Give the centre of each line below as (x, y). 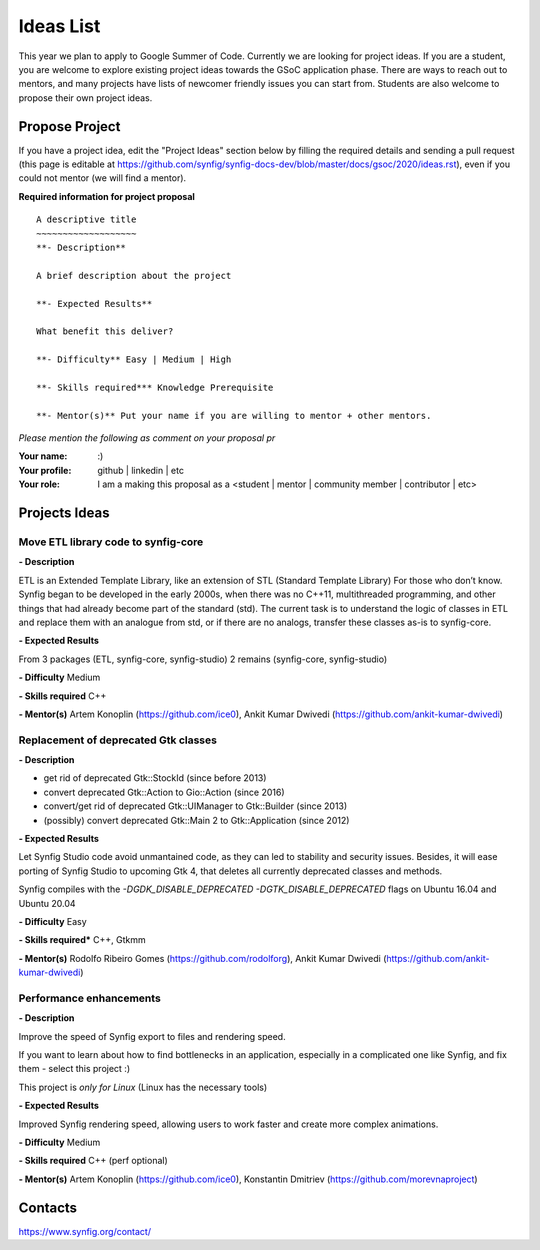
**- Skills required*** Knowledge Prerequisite (155, 387)
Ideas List (59, 26)
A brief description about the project (134, 275)
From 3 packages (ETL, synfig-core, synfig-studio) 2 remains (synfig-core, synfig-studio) (203, 659)
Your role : (39, 484)
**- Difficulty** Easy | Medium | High (134, 359)
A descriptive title (86, 219)
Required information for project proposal (106, 196)
